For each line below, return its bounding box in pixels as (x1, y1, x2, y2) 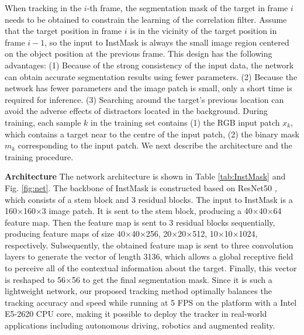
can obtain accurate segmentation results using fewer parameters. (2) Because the (5, 70, 298, 82)
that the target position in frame (5, 25, 122, 37)
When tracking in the (5, 2, 82, 13)
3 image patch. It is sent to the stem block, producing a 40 (42, 205, 253, 217)
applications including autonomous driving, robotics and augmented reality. (5, 319, 275, 331)
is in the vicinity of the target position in (130, 25, 277, 37)
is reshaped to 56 (5, 273, 66, 285)
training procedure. (5, 150, 74, 163)
